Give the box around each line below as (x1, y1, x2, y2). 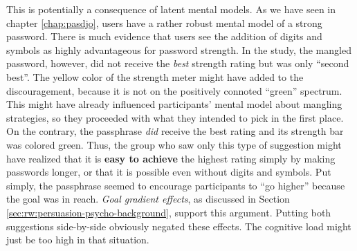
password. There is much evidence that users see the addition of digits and (6, 29, 322, 44)
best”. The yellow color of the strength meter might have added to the (6, 69, 304, 84)
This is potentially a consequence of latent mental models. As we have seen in (6, 2, 336, 16)
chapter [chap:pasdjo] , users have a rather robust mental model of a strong (6, 15, 322, 30)
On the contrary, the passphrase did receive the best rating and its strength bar (6, 124, 344, 138)
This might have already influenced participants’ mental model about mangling (6, 97, 342, 111)
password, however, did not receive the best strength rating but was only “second (6, 56, 349, 71)
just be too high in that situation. (6, 232, 149, 247)
